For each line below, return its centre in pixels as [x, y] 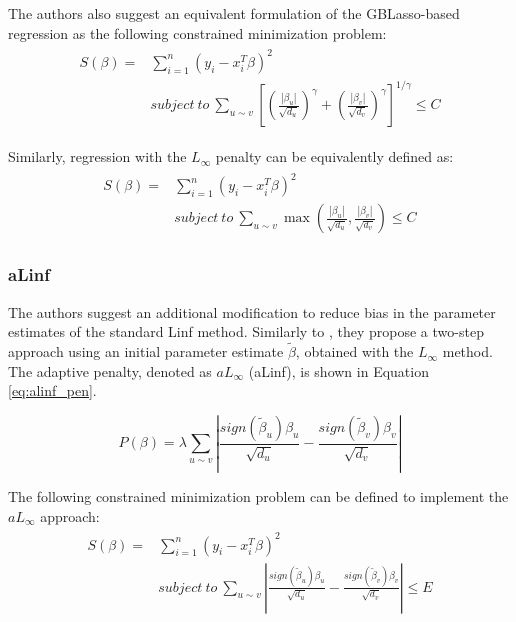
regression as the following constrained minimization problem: [197, 32]
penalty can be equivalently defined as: [334, 156]
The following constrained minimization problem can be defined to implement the [258, 495]
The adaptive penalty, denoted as [110, 370]
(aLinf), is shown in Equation [338, 370]
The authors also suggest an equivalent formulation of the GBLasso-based [234, 13]
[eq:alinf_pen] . [52, 390]
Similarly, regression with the [97, 156]
